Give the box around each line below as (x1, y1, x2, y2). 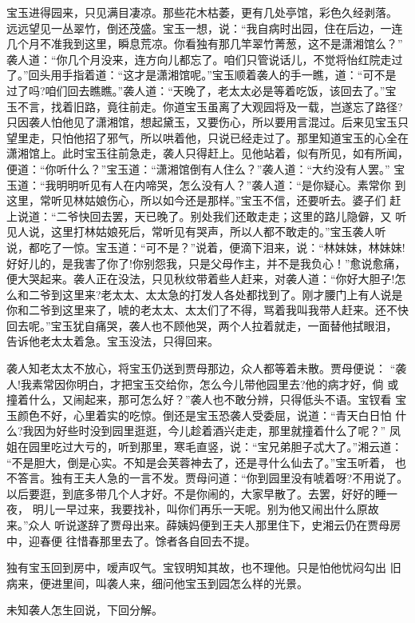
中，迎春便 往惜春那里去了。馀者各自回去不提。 (6, 532, 256, 549)
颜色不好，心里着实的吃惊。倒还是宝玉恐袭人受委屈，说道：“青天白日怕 (17, 406, 392, 423)
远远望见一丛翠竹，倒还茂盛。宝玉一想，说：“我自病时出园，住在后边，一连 (6, 19, 403, 36)
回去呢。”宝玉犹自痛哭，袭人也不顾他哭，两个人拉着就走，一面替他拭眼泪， (6, 317, 397, 333)
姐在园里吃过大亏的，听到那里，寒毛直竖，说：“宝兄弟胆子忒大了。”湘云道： (6, 438, 403, 455)
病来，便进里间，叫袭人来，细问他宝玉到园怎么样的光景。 (6, 574, 308, 591)
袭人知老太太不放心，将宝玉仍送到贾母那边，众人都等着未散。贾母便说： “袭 (6, 360, 407, 377)
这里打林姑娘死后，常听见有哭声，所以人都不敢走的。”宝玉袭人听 (50, 223, 386, 240)
